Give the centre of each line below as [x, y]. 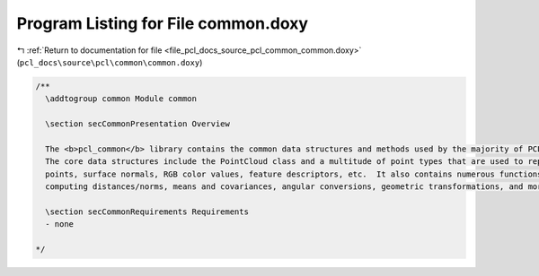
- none [60, 224]
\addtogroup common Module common [121, 99]
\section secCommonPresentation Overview [138, 124]
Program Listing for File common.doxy [163, 23]
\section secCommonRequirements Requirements [147, 211]
